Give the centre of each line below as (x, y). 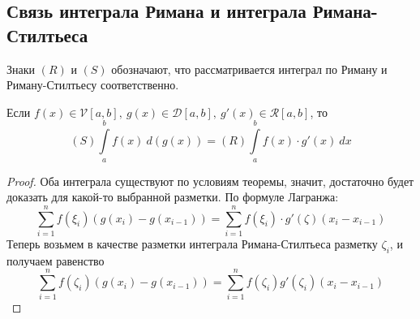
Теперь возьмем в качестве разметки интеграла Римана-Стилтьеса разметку (192, 243)
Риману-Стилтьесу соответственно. (93, 85)
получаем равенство (56, 260)
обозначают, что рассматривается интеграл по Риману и (249, 69)
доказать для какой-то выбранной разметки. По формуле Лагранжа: (173, 197)
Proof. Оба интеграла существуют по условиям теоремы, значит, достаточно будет (210, 181)
